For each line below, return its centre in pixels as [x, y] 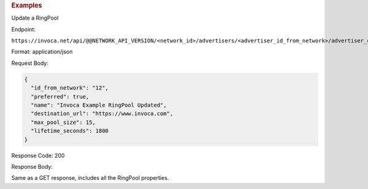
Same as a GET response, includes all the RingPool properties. [90, 178]
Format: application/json [42, 52]
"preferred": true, [60, 96]
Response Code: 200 [38, 155]
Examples [27, 5]
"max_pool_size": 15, [63, 122]
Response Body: [32, 166]
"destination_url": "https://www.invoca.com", [102, 114]
